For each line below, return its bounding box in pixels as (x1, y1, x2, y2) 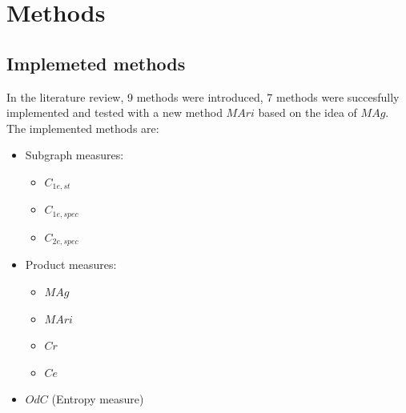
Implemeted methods (6, 50, 186, 75)
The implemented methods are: (6, 119, 159, 136)
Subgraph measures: (25, 146, 124, 163)
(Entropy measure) (51, 391, 144, 407)
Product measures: (25, 256, 117, 273)
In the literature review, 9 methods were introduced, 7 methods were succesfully (6, 88, 400, 105)
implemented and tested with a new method (6, 104, 223, 121)
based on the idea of (258, 104, 357, 121)
